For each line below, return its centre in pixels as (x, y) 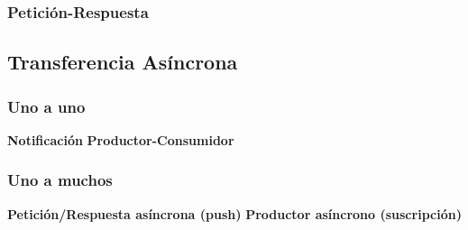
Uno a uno (46, 106)
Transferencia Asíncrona (123, 62)
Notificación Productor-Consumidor (121, 139)
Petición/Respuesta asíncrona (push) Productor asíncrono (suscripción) (234, 213)
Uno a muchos (60, 180)
